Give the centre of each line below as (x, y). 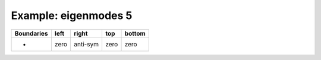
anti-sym (86, 44)
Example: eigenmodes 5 (72, 15)
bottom (135, 33)
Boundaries (31, 33)
